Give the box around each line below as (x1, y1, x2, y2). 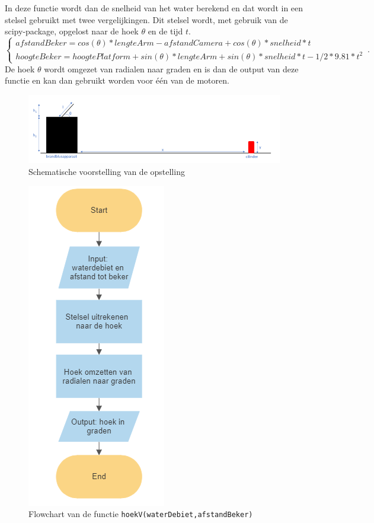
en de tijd (148, 25, 183, 37)
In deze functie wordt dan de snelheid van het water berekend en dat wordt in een (5, 2, 303, 14)
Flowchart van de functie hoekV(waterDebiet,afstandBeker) (28, 508, 253, 520)
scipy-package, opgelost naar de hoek (5, 25, 139, 37)
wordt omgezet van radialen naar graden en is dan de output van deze (44, 62, 299, 75)
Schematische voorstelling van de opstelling (28, 165, 185, 177)
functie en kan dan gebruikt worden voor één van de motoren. (5, 74, 229, 87)
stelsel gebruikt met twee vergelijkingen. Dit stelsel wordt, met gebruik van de (5, 13, 288, 25)
